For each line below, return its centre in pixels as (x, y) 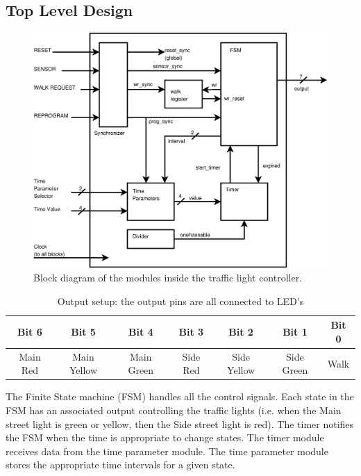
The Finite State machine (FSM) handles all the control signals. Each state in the (180, 396)
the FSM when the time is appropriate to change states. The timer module (165, 437)
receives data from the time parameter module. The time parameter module (167, 451)
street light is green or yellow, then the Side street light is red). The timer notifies (180, 424)
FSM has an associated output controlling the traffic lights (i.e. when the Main (174, 410)
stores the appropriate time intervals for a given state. (120, 465)
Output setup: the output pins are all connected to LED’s (180, 301)
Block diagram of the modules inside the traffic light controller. (168, 278)
